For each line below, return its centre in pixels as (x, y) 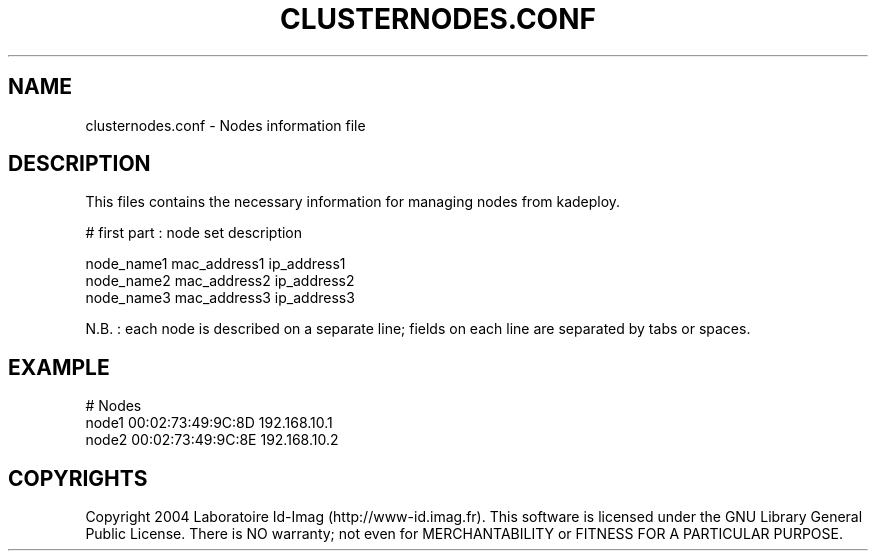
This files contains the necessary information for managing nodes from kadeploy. (353, 202)
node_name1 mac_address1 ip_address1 (215, 264)
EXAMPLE (59, 367)
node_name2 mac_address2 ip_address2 (220, 281)
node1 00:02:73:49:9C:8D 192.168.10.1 (209, 423)
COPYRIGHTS (78, 478)
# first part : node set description (194, 233)
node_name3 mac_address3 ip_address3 (220, 298)
